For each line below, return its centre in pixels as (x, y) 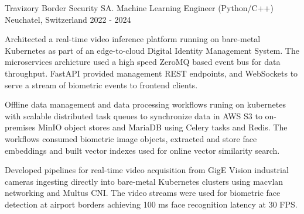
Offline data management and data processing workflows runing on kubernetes (145, 104)
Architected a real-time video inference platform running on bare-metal (133, 39)
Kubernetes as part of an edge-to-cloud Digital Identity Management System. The (152, 50)
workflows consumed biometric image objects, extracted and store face (131, 138)
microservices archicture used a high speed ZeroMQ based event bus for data (143, 62)
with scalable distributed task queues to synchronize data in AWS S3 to (134, 115)
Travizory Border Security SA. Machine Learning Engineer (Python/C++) (139, 8)
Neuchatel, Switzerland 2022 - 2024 (68, 19)
